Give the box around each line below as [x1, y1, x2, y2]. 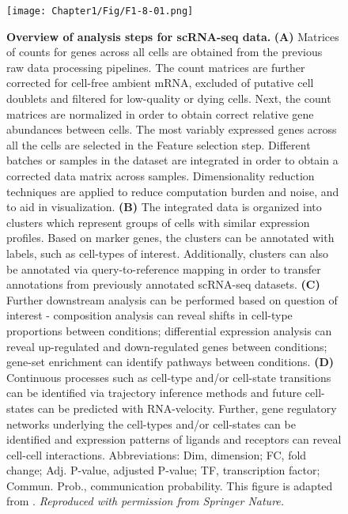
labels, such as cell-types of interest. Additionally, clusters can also [6, 244, 329, 261]
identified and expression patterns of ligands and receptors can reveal [6, 431, 342, 448]
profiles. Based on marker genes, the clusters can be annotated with [6, 229, 335, 246]
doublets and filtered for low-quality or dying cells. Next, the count [6, 90, 331, 107]
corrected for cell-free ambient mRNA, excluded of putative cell [6, 74, 314, 91]
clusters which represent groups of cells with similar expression [6, 214, 310, 230]
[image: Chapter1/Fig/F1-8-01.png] [6, 6, 194, 17]
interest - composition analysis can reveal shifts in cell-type [6, 307, 293, 323]
